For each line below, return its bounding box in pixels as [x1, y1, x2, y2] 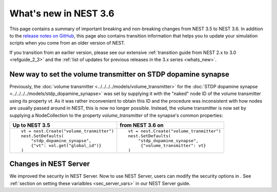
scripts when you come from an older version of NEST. [9, 40, 126, 46]
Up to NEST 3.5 [12, 121, 51, 128]
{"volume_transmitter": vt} [140, 143, 206, 148]
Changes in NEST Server [9, 160, 90, 168]
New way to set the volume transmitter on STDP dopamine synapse [9, 70, 229, 79]
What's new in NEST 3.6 [9, 8, 115, 19]
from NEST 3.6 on [120, 121, 164, 128]
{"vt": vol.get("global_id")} [31, 143, 102, 148]
